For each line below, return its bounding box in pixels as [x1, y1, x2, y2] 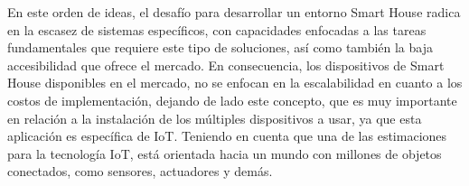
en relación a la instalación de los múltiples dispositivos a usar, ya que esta [7, 108, 422, 127]
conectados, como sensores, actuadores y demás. [7, 162, 273, 181]
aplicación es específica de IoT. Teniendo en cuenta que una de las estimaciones [7, 126, 447, 145]
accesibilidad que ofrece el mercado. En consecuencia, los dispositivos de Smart [7, 55, 445, 74]
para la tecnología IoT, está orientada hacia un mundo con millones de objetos [7, 144, 442, 163]
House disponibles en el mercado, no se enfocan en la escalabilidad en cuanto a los [7, 73, 463, 92]
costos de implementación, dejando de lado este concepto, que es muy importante [7, 90, 457, 109]
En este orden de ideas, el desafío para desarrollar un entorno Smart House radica [7, 3, 461, 21]
